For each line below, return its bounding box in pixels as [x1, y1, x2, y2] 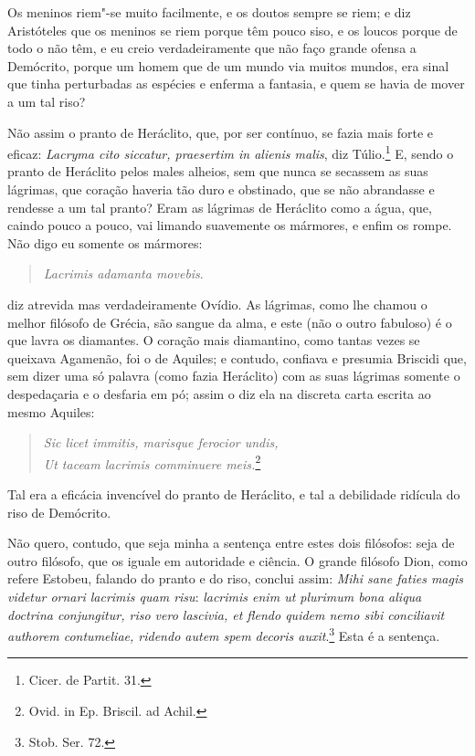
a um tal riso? [7, 91, 86, 110]
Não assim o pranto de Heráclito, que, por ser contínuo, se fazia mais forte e [7, 122, 434, 142]
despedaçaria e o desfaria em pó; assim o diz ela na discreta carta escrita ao [7, 383, 431, 403]
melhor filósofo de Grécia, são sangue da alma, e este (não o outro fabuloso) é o [7, 312, 452, 331]
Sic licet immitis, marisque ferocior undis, [43, 433, 279, 452]
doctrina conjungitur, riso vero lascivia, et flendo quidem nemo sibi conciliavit [7, 604, 445, 624]
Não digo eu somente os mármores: [7, 233, 203, 252]
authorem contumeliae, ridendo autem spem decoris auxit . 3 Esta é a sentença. [7, 624, 440, 645]
